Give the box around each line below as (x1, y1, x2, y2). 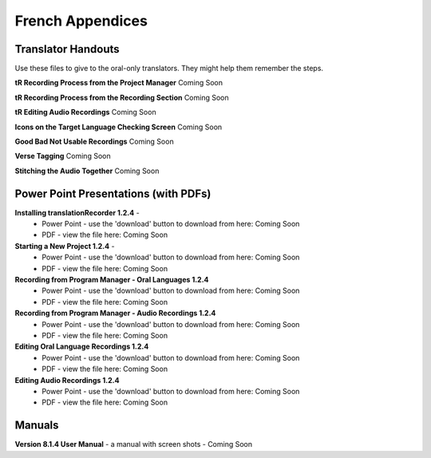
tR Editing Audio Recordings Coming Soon (14, 108, 156, 117)
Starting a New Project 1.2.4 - (14, 241, 115, 251)
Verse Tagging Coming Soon (14, 152, 111, 161)
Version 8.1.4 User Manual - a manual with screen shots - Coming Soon (14, 440, 253, 449)
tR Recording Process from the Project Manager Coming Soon (14, 78, 223, 88)
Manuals (14, 419, 59, 432)
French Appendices (14, 12, 148, 30)
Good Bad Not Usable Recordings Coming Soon (14, 136, 175, 147)
